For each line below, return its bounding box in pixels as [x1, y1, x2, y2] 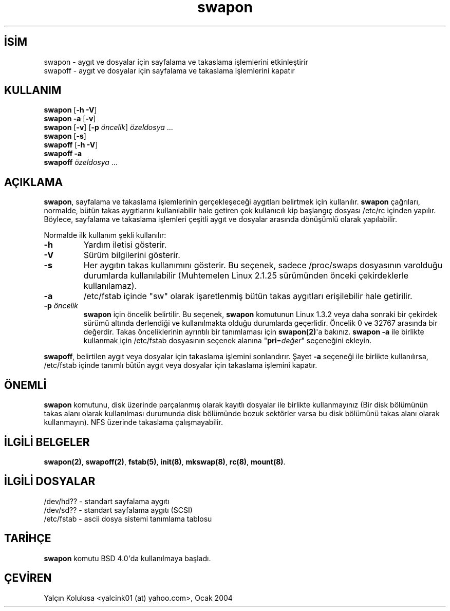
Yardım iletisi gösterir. [83, 239, 167, 250]
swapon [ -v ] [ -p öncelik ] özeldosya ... [44, 123, 173, 132]
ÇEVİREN [4, 571, 52, 585]
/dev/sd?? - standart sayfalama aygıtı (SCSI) [44, 505, 193, 514]
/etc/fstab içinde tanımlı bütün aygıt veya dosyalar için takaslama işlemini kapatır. [44, 361, 317, 370]
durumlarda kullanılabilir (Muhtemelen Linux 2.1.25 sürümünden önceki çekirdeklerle [83, 270, 409, 281]
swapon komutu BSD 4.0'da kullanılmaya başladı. [44, 553, 211, 563]
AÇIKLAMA [4, 175, 63, 189]
